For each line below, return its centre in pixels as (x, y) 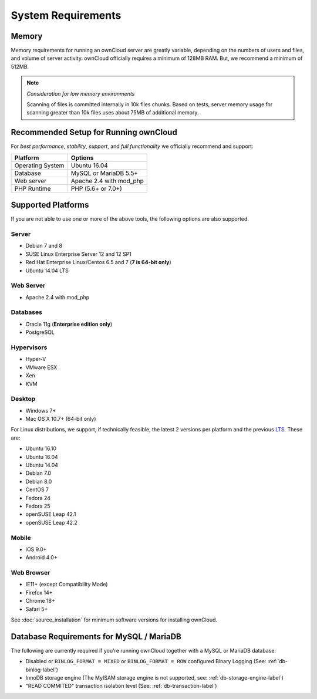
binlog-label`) (42, 670)
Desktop (23, 399)
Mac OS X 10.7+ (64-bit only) (61, 419)
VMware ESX (41, 367)
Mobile (21, 538)
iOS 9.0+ (36, 549)
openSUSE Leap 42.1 (51, 514)
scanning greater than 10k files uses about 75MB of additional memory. (113, 113)
